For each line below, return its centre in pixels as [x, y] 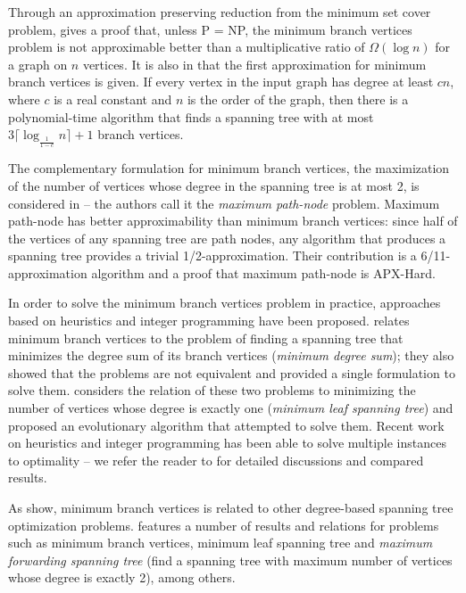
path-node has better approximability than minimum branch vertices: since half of [233, 221]
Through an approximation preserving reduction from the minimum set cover [220, 12]
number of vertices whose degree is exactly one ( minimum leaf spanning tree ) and [231, 408]
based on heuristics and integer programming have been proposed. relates [209, 321]
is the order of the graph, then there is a [298, 99]
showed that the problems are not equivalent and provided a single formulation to [232, 372]
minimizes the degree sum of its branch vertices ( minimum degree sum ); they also [231, 355]
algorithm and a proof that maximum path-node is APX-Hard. [263, 272]
